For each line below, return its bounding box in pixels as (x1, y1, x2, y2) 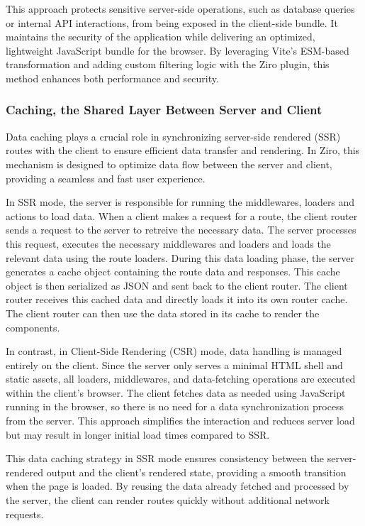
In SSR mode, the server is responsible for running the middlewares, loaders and (6, 194, 355, 209)
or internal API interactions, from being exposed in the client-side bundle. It (6, 15, 338, 30)
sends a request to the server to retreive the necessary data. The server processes (6, 222, 356, 237)
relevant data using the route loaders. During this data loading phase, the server (6, 250, 354, 265)
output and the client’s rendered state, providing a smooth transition (46, 464, 347, 479)
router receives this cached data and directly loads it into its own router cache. (6, 292, 348, 307)
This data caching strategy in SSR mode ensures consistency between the (6, 451, 325, 466)
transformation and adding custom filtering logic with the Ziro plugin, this (6, 57, 330, 72)
